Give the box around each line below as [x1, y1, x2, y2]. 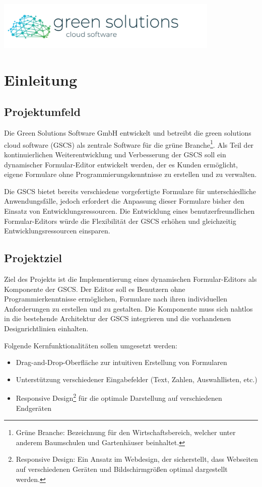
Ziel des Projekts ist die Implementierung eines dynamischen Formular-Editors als [4, 274, 257, 284]
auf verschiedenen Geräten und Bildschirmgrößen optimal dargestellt [16, 463, 228, 474]
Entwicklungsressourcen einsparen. [4, 225, 110, 236]
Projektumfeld [4, 104, 81, 119]
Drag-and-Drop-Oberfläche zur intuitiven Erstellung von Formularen [16, 357, 227, 368]
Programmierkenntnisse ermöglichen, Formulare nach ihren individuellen [4, 293, 228, 304]
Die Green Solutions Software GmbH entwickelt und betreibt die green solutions [4, 128, 251, 138]
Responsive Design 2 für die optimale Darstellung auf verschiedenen [16, 391, 222, 403]
